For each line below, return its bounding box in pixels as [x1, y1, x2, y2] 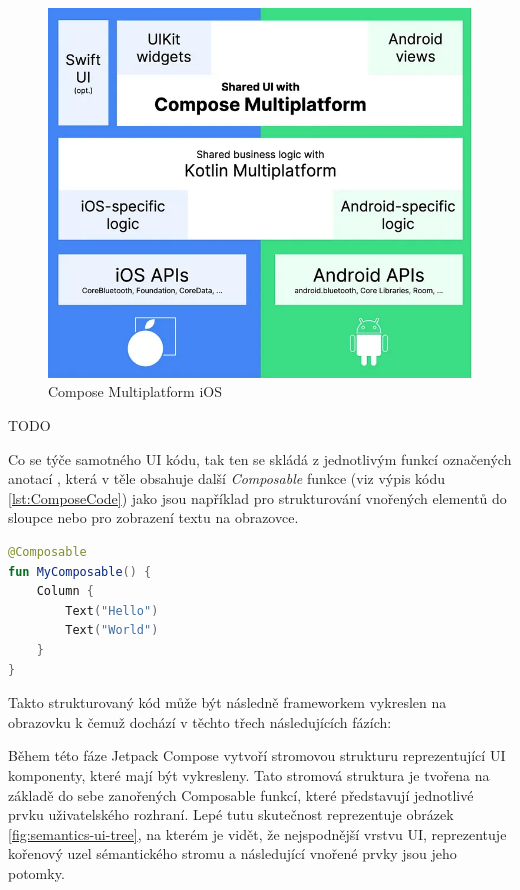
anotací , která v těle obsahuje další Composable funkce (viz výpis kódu [8, 468, 446, 489]
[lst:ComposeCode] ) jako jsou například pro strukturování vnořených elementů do [8, 487, 507, 508]
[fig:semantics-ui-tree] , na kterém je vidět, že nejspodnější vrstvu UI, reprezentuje [8, 823, 507, 844]
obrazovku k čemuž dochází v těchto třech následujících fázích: [8, 711, 392, 732]
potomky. [8, 862, 65, 883]
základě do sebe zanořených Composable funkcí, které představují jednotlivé [8, 784, 474, 805]
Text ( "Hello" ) [65, 603, 159, 618]
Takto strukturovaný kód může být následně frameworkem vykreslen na [8, 692, 447, 713]
